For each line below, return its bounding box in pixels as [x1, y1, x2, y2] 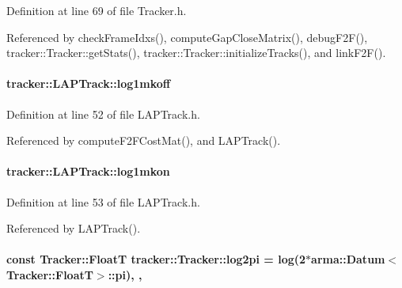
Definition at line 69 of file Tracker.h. [6, 2, 187, 18]
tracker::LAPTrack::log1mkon [6, 163, 170, 180]
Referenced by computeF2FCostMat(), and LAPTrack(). [6, 132, 281, 149]
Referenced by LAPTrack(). [6, 220, 141, 237]
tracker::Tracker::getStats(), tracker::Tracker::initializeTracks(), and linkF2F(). [6, 44, 386, 61]
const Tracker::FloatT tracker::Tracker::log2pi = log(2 [6, 251, 306, 267]
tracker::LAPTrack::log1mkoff [6, 75, 171, 92]
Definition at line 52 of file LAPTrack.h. [6, 105, 200, 122]
